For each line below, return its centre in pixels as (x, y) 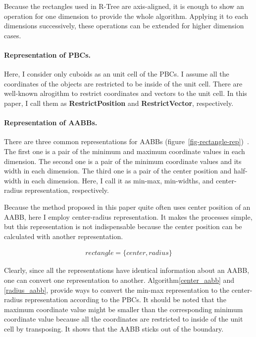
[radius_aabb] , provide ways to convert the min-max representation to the (117, 290)
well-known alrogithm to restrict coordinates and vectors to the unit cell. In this (126, 93)
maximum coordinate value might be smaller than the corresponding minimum (124, 309)
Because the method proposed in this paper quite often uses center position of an (127, 207)
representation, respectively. (67, 190)
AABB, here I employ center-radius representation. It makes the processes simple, (128, 216)
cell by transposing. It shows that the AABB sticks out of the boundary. (114, 328)
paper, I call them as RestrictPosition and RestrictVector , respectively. (119, 103)
